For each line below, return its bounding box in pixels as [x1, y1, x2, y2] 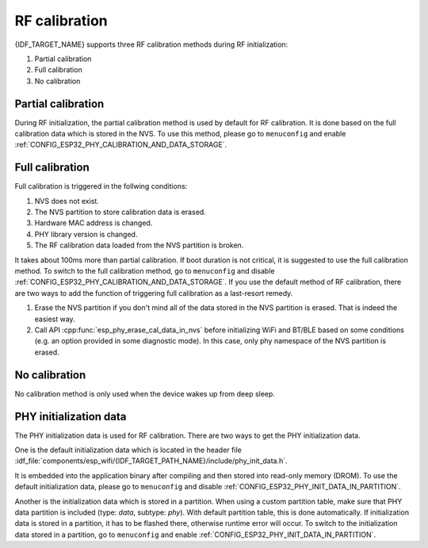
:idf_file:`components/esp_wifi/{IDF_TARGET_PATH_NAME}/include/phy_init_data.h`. [14, 456, 289, 466]
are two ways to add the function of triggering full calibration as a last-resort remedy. [14, 288, 293, 297]
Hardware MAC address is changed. [34, 218, 153, 228]
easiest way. [34, 314, 75, 324]
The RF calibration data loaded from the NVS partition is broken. [34, 240, 244, 250]
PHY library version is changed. [34, 229, 138, 239]
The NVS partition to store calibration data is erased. [34, 207, 206, 217]
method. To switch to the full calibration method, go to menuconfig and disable [14, 266, 275, 276]
